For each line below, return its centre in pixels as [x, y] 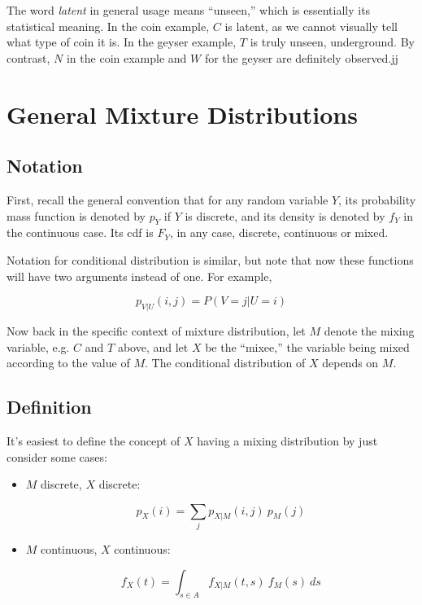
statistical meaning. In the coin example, [108, 26]
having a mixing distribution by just [287, 440]
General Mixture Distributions [182, 114]
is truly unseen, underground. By [332, 42]
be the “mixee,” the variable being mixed [307, 346]
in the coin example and [126, 57]
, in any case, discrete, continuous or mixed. [279, 232]
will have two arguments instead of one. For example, [139, 276]
